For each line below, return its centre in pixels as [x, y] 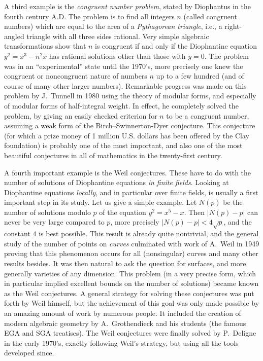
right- [233, 26]
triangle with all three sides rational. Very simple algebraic [118, 36]
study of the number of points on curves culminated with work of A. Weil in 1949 [132, 243]
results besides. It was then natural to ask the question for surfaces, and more [125, 263]
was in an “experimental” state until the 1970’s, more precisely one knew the [124, 66]
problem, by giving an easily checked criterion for [81, 115]
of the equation [123, 212]
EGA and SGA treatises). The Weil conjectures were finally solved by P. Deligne [130, 333]
